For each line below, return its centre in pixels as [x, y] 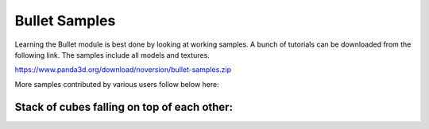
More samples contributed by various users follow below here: [117, 84]
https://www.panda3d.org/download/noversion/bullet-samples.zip [123, 70]
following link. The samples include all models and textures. [112, 55]
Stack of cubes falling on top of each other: [124, 107]
